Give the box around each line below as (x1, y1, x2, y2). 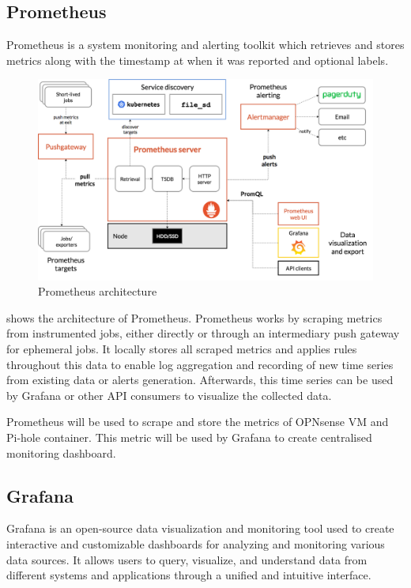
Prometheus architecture (38, 283, 157, 300)
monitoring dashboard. (6, 444, 116, 461)
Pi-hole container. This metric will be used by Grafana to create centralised (6, 428, 372, 445)
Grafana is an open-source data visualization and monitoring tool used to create (6, 520, 394, 537)
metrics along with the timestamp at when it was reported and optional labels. (6, 51, 389, 68)
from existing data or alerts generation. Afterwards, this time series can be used (6, 371, 394, 388)
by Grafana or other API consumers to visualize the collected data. (6, 386, 332, 403)
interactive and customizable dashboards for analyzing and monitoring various (6, 535, 385, 552)
